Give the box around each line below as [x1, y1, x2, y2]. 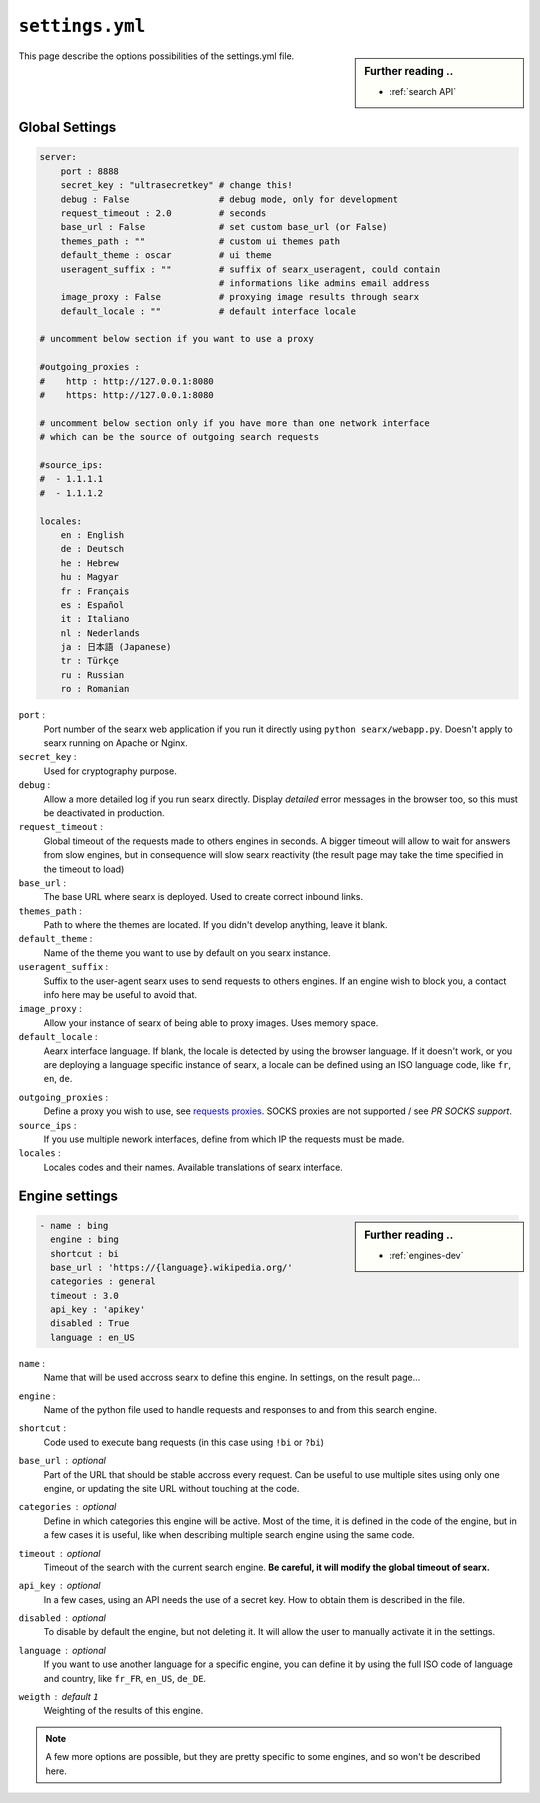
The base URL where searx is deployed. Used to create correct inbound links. [43, 891, 364, 903]
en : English [60, 529, 125, 540]
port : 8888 [60, 165, 120, 177]
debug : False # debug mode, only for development [60, 193, 399, 205]
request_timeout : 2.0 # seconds [60, 207, 267, 219]
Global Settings [18, 119, 117, 136]
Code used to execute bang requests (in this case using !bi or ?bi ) [43, 1436, 325, 1448]
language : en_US [50, 1331, 135, 1343]
